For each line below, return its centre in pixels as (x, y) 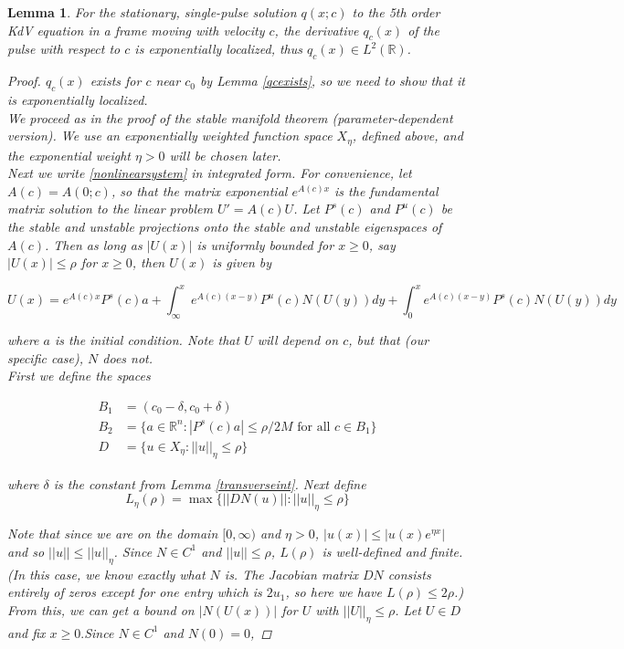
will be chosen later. (225, 155)
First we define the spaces (79, 376)
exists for (116, 81)
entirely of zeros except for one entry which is (135, 592)
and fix (26, 632)
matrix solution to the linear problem (110, 209)
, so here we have (333, 592)
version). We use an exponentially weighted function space (170, 136)
